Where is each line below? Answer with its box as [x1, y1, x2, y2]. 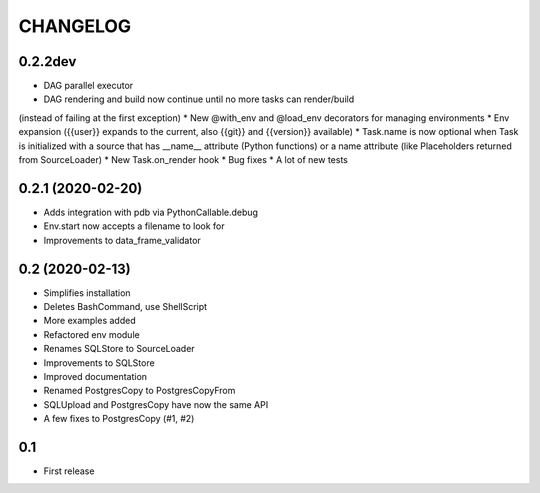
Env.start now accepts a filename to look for [43, 220, 225, 232]
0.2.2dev [18, 53, 77, 70]
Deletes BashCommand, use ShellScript [43, 301, 208, 312]
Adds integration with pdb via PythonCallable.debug [43, 206, 259, 218]
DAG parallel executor [43, 80, 134, 92]
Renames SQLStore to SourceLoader [43, 343, 195, 355]
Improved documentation [43, 370, 148, 382]
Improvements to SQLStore [43, 356, 155, 369]
